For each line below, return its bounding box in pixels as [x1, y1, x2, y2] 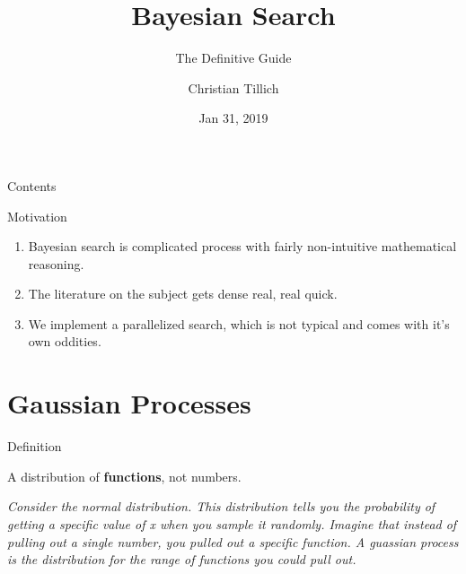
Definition [7, 437, 62, 456]
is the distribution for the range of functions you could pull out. [7, 550, 356, 569]
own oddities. [28, 332, 101, 351]
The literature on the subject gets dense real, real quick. [28, 284, 338, 303]
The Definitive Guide [175, 48, 292, 67]
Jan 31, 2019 [198, 109, 268, 127]
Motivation [7, 206, 67, 225]
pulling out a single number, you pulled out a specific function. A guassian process [7, 532, 459, 551]
